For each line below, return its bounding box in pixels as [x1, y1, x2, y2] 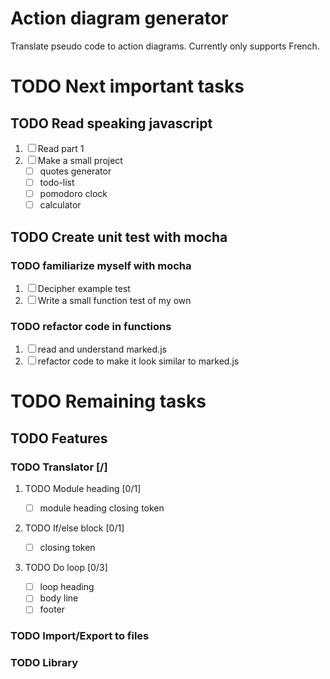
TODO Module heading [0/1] [24, 483, 142, 495]
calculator [39, 199, 82, 211]
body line [39, 592, 79, 604]
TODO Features [10, 430, 108, 447]
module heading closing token [39, 502, 165, 514]
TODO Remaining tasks [10, 390, 207, 413]
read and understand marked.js [37, 343, 167, 356]
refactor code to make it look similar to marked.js [37, 355, 240, 367]
